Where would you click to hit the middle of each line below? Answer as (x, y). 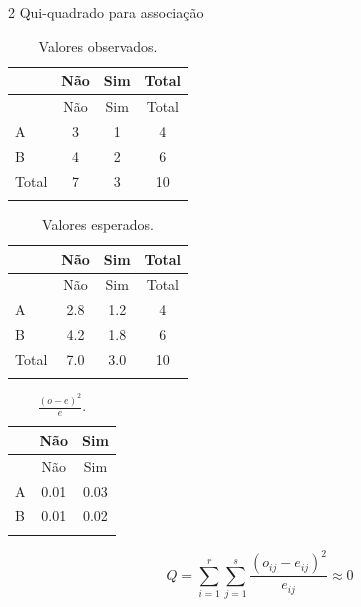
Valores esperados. (98, 223)
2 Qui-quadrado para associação (106, 12)
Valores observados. (98, 45)
